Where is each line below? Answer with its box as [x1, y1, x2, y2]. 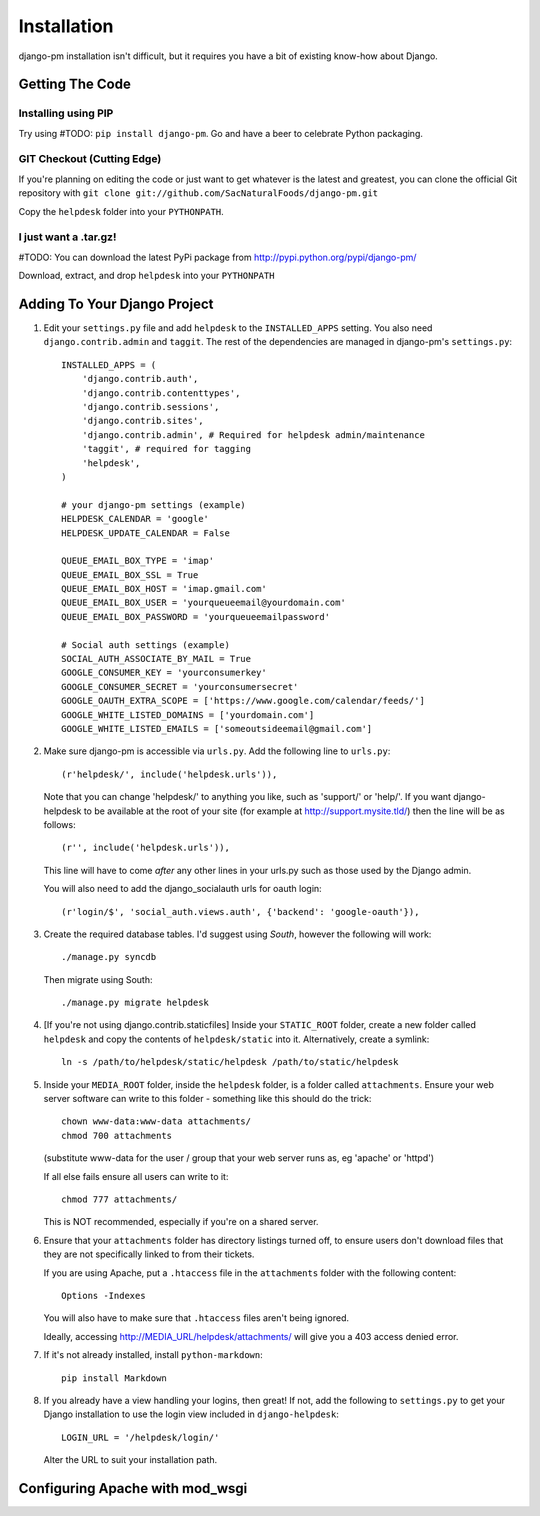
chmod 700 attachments [61, 1130, 173, 1141]
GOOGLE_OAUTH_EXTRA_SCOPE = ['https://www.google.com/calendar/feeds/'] [61, 695, 425, 707]
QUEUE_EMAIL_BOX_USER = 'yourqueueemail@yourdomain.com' [61, 597, 347, 609]
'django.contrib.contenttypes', [81, 387, 241, 399]
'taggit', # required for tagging [81, 443, 252, 455]
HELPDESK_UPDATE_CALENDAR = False [61, 527, 230, 539]
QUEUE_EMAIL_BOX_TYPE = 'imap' [61, 555, 215, 567]
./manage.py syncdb [61, 951, 157, 963]
